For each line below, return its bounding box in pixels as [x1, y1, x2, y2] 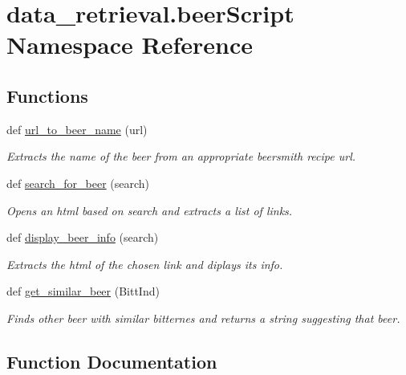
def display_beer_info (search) [6, 229, 159, 246]
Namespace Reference [6, 28, 253, 61]
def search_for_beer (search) [6, 174, 150, 191]
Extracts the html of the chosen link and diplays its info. [6, 255, 283, 272]
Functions [6, 83, 88, 108]
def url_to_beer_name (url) [6, 120, 148, 137]
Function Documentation [6, 349, 217, 373]
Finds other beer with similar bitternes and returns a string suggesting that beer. [6, 309, 400, 326]
